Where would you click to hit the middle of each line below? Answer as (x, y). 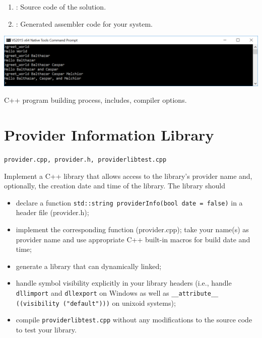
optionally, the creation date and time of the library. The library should (115, 186)
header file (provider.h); (52, 212)
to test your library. (46, 329)
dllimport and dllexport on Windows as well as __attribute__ (117, 292)
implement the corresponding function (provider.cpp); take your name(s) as (132, 229)
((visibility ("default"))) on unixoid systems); (96, 302)
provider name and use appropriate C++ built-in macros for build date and (133, 239)
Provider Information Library (109, 134)
